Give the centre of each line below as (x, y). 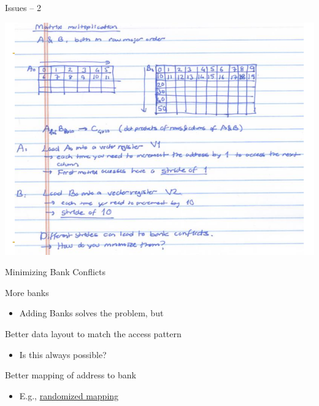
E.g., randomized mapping (69, 395)
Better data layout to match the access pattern (93, 333)
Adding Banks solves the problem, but (91, 313)
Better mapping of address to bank (71, 375)
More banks (27, 292)
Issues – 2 (23, 7)
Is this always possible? (63, 354)
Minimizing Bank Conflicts (56, 272)
